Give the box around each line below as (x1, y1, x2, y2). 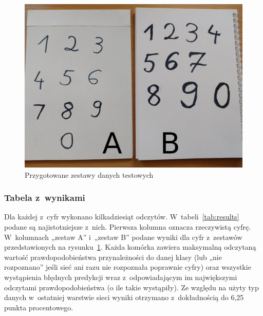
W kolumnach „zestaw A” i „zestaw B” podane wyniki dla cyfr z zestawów (4, 231, 242, 242)
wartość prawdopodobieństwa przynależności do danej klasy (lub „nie (4, 251, 222, 262)
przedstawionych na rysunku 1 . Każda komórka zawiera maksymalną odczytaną (4, 241, 256, 252)
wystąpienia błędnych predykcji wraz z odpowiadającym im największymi (4, 271, 237, 282)
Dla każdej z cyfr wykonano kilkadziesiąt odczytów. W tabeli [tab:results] (4, 211, 239, 222)
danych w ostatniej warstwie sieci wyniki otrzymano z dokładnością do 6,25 (4, 292, 244, 303)
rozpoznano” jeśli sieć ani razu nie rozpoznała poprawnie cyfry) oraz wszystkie (4, 262, 251, 272)
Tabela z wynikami (4, 191, 85, 204)
